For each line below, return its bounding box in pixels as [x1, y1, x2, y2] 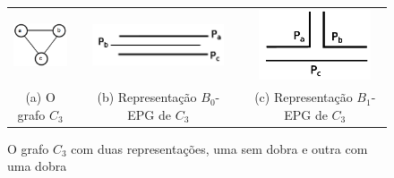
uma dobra [7, 157, 67, 175]
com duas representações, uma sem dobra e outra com [71, 139, 368, 157]
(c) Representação [254, 88, 353, 106]
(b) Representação [97, 88, 197, 106]
